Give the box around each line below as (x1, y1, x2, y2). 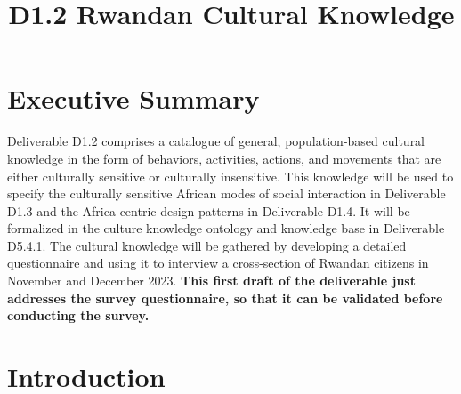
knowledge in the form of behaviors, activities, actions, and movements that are (7, 149, 441, 167)
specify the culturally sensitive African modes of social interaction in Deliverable (7, 184, 446, 203)
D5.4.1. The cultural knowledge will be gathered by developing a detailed (7, 236, 407, 254)
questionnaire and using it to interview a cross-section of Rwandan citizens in (7, 253, 429, 272)
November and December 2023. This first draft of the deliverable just (7, 271, 416, 290)
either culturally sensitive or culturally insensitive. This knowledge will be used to (7, 166, 454, 185)
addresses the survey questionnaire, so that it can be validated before (7, 288, 443, 307)
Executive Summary (7, 80, 260, 117)
